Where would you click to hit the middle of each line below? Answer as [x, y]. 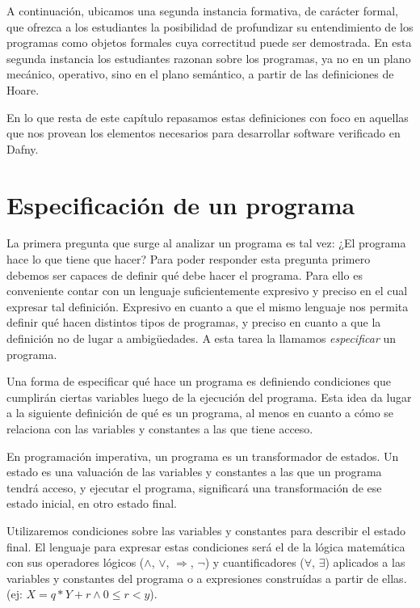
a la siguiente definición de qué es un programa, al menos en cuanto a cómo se [200, 413]
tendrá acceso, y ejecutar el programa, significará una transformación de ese [194, 487]
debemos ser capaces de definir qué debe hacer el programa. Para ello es [185, 274]
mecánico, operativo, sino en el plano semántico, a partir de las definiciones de [200, 74]
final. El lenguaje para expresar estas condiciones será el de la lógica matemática [206, 546]
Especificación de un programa [181, 204]
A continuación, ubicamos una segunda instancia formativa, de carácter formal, [202, 11]
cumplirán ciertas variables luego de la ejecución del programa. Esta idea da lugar [209, 397]
